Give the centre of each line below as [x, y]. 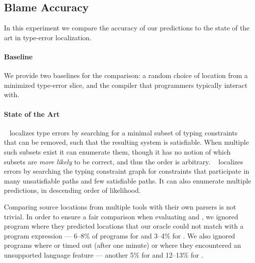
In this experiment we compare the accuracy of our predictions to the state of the [127, 28]
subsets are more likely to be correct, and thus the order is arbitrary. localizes [124, 161]
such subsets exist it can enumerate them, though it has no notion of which [117, 151]
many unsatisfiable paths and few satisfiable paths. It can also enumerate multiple [128, 180]
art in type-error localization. [48, 37]
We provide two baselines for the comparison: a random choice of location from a [126, 75]
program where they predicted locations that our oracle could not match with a [124, 226]
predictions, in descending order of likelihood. [72, 190]
